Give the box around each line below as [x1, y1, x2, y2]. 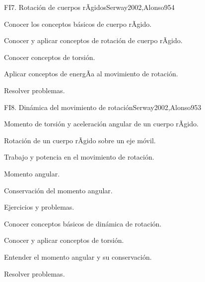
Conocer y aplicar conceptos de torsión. [4, 235, 124, 245]
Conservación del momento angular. [4, 185, 113, 195]
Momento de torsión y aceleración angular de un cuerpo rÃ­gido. [4, 118, 199, 129]
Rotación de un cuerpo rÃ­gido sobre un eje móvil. [4, 135, 156, 145]
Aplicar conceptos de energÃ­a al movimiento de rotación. [4, 68, 178, 79]
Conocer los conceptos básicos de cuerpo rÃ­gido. [4, 18, 152, 29]
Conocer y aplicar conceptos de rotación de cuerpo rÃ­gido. [4, 35, 183, 46]
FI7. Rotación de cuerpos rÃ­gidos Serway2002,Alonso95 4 [4, 2, 175, 12]
